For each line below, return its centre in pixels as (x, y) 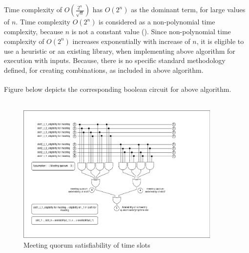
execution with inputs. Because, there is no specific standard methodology (115, 60)
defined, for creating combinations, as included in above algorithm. (104, 70)
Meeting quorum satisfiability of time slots (87, 244)
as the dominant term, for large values (188, 9)
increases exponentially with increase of (131, 41)
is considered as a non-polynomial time (157, 21)
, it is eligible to (220, 41)
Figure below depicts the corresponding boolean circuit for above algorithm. (118, 89)
